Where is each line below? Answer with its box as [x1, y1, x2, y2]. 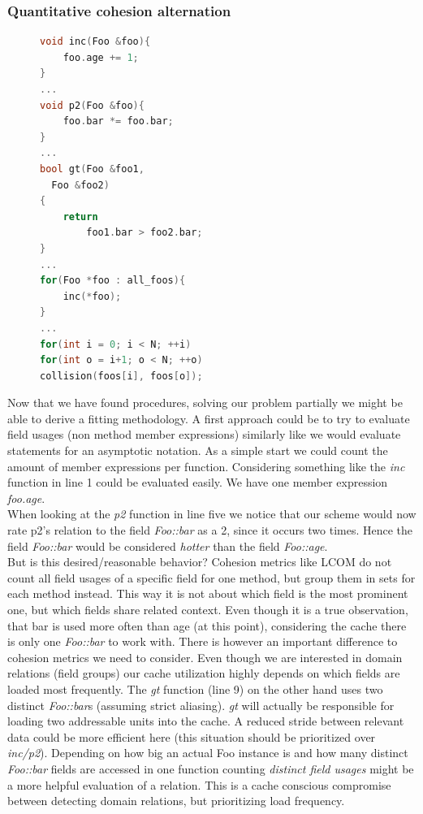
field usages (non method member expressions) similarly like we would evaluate [7, 426, 401, 443]
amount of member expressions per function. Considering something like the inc [7, 457, 405, 474]
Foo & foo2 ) [51, 179, 110, 191]
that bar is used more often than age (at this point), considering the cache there [7, 617, 407, 634]
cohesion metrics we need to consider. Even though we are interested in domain [7, 648, 403, 665]
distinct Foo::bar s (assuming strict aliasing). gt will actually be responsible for [7, 696, 395, 713]
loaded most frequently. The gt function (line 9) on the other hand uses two [7, 680, 383, 697]
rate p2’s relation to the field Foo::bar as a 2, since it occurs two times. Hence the [7, 522, 413, 539]
